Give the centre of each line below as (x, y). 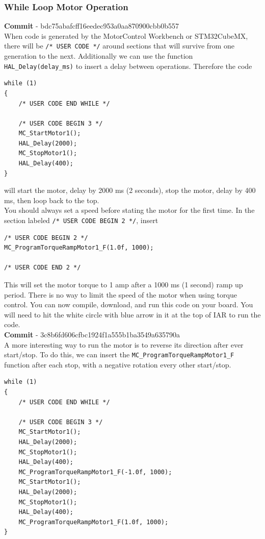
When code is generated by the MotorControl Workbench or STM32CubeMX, (126, 35)
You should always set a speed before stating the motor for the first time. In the (129, 210)
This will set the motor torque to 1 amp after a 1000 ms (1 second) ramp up (124, 285)
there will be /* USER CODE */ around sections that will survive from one (119, 46)
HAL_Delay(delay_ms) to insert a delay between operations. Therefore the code (128, 66)
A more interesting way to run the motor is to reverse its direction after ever (124, 344)
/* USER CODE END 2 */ (43, 268)
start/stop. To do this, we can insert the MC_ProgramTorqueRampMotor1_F (119, 354)
